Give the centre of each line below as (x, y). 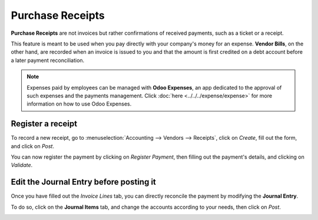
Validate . (22, 165)
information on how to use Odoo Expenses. (79, 104)
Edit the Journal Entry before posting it (83, 182)
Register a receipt (44, 124)
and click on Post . (32, 146)
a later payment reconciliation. (48, 60)
